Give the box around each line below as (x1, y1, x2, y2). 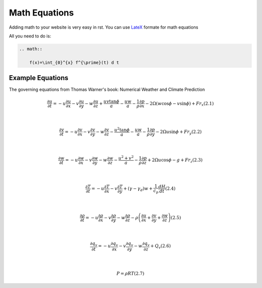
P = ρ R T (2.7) (116, 271, 145, 276)
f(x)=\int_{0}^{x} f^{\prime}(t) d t (29, 60, 119, 65)
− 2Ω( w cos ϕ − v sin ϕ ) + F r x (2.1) (145, 101, 214, 107)
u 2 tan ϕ (114, 126, 130, 133)
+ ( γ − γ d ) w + (123, 186, 153, 193)
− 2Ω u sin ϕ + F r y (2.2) (155, 129, 202, 136)
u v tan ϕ (103, 99, 120, 104)
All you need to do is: (9, 33, 51, 39)
